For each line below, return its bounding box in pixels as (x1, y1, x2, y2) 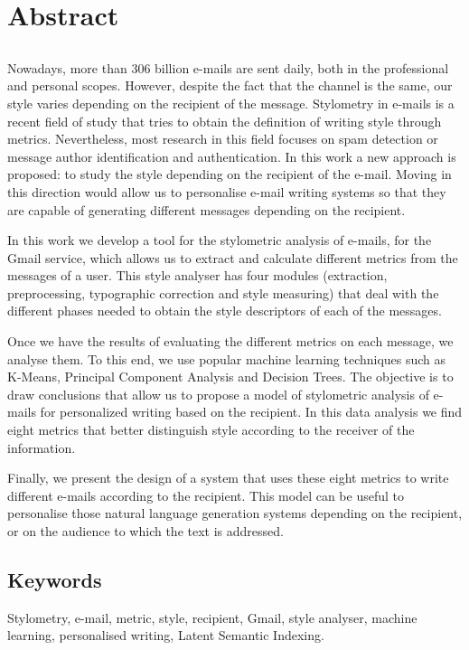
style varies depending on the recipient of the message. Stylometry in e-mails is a (7, 93, 455, 112)
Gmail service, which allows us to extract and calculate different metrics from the (7, 248, 458, 267)
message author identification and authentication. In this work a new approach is (7, 146, 456, 165)
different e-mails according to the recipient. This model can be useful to (7, 485, 404, 504)
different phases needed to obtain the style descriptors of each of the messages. (7, 301, 442, 320)
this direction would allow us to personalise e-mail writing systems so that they (7, 182, 446, 201)
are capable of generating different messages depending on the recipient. (7, 200, 406, 219)
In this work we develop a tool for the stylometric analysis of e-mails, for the (7, 231, 432, 250)
